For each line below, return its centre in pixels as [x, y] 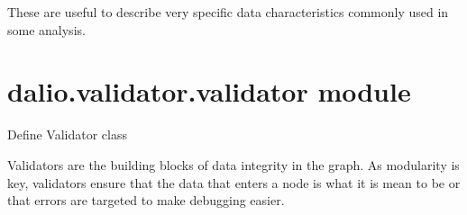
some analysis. [46, 29]
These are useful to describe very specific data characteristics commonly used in [228, 12]
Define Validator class [67, 134]
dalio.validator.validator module [209, 91]
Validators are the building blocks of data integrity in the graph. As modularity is [233, 164]
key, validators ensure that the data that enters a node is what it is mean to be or [234, 182]
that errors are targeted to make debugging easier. [146, 200]
